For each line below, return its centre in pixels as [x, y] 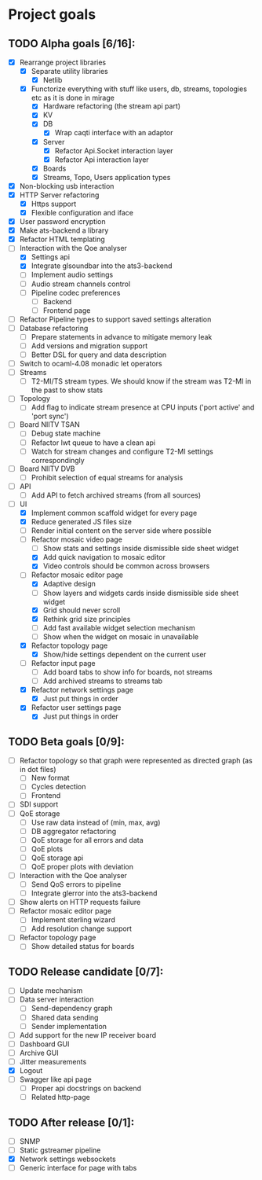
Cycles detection [58, 787]
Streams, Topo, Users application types [107, 177]
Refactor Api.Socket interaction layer [114, 150]
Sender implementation [69, 1026]
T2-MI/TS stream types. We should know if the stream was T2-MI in [141, 381]
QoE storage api [57, 858]
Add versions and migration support [89, 346]
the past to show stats [67, 390]
